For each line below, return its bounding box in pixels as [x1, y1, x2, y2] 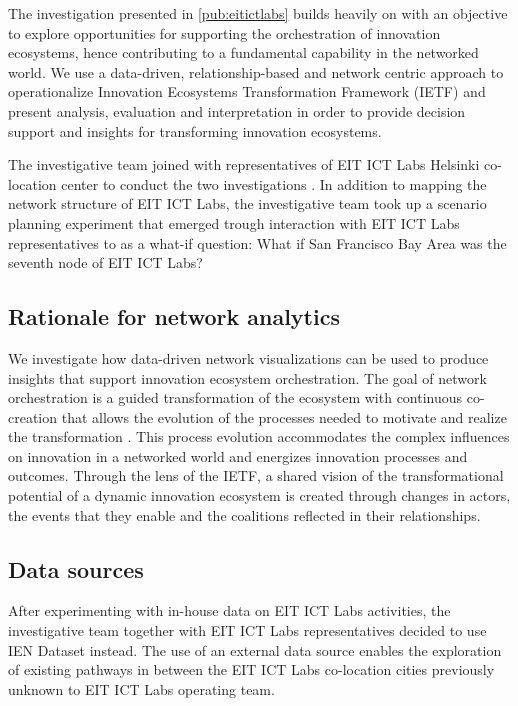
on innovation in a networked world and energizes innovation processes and [8, 445, 468, 466]
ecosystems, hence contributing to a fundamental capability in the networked [8, 42, 479, 63]
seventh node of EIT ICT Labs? [8, 252, 203, 273]
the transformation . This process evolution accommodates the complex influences [8, 426, 510, 447]
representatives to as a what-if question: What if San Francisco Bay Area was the [8, 232, 507, 253]
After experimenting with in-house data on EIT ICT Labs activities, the [8, 600, 451, 621]
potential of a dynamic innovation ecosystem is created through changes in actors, [8, 485, 511, 506]
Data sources [8, 553, 144, 584]
